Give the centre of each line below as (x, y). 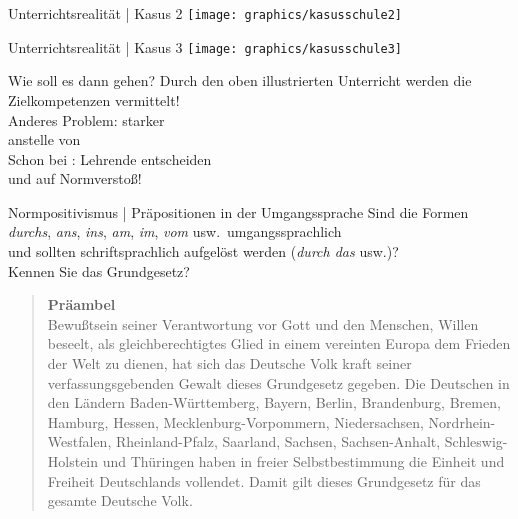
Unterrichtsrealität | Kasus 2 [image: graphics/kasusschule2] (205, 13)
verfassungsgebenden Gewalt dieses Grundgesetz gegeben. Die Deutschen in (278, 382)
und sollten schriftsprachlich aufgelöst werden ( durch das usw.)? (203, 251)
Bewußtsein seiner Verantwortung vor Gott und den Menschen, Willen (263, 323)
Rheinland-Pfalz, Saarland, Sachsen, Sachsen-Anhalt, (278, 441)
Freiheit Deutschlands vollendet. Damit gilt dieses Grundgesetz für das (264, 480)
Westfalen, (79, 441)
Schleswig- (476, 441)
